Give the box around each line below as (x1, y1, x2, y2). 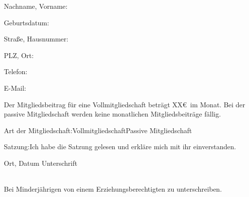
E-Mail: (4, 82, 26, 93)
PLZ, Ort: (4, 50, 34, 60)
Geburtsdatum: (4, 17, 49, 27)
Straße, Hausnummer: (4, 34, 69, 44)
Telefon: (4, 66, 28, 77)
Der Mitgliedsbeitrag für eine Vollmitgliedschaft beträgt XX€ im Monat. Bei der (4, 99, 246, 109)
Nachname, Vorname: (4, 1, 68, 11)
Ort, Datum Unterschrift (4, 158, 77, 168)
